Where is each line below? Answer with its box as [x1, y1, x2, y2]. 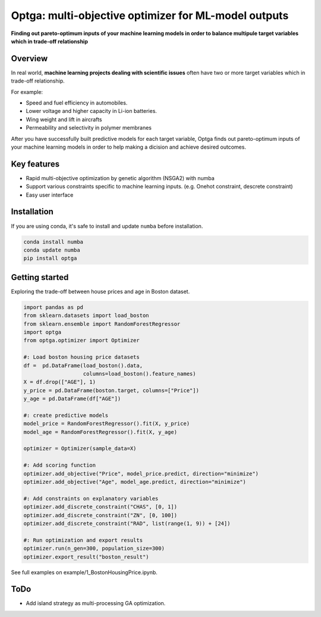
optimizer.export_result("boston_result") [23, 553, 149, 560]
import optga [23, 329, 62, 335]
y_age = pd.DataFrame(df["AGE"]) [23, 395, 121, 402]
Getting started [11, 272, 69, 282]
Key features [11, 159, 59, 169]
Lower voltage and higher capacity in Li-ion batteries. [26, 108, 158, 115]
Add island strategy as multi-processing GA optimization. [26, 600, 166, 607]
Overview [11, 53, 48, 64]
